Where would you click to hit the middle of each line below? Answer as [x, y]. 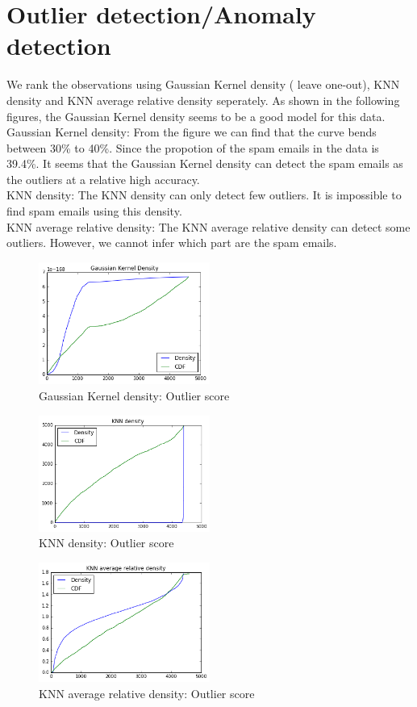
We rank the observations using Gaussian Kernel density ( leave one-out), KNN [203, 84]
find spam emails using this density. [94, 211]
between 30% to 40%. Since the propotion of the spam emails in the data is [193, 147]
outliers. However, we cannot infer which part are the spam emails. [172, 243]
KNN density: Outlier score [106, 543]
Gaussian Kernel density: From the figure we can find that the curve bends [192, 132]
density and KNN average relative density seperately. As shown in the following [203, 100]
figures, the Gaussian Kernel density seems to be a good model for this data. [196, 116]
